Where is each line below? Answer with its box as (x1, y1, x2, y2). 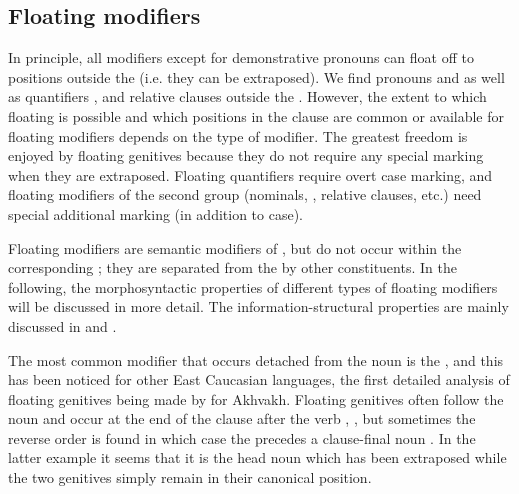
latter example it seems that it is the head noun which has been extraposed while (8, 447, 507, 468)
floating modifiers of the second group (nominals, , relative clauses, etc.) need (8, 184, 482, 205)
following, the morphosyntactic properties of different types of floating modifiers (8, 276, 498, 297)
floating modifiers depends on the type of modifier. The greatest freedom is (8, 125, 468, 146)
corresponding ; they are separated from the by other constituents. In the (8, 257, 457, 278)
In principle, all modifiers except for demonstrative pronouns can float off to (8, 47, 474, 68)
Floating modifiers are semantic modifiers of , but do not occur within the (8, 237, 462, 258)
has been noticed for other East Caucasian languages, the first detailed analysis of (8, 369, 510, 390)
